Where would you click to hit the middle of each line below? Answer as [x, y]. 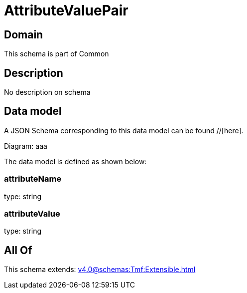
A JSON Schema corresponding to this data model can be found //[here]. [124, 130]
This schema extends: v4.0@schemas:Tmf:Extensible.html [100, 270]
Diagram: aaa [26, 146]
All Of [18, 250]
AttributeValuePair [66, 10]
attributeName [33, 179]
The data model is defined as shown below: [75, 161]
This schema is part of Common [57, 54]
